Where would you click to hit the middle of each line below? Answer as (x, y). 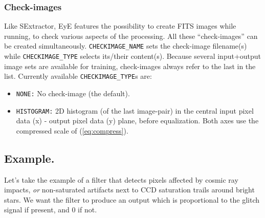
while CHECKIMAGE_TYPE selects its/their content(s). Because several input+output (133, 56)
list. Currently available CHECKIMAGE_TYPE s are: (78, 76)
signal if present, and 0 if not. (51, 210)
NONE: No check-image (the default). (73, 93)
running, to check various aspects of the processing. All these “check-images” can (131, 36)
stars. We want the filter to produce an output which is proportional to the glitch (132, 199)
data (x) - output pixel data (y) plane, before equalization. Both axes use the (137, 121)
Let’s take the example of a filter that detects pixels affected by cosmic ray (121, 179)
